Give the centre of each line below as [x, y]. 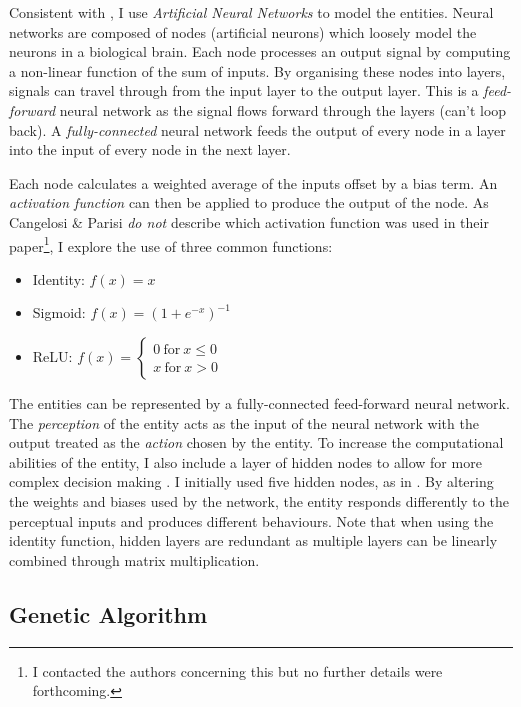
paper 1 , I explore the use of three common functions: [171, 244]
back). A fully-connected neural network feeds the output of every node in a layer [257, 129]
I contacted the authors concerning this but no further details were [237, 670]
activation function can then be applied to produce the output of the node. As [249, 202]
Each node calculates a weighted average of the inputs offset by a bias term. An [253, 182]
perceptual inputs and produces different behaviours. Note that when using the [251, 520]
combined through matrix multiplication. [134, 559]
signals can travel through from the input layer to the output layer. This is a [244, 90]
